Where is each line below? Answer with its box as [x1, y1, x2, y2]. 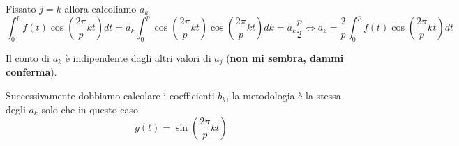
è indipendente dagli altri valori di [65, 50, 211, 65]
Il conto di [6, 50, 50, 65]
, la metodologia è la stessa [226, 88, 341, 102]
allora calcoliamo [64, 1, 137, 15]
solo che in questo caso [41, 102, 139, 116]
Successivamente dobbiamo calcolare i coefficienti [6, 88, 215, 102]
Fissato [6, 1, 36, 15]
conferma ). [6, 65, 57, 79]
